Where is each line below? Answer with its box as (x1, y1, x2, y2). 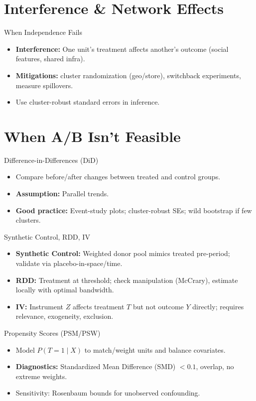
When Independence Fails (4, 27, 83, 37)
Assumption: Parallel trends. (15, 188, 109, 198)
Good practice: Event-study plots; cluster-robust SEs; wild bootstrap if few (15, 205, 252, 215)
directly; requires (192, 301, 244, 311)
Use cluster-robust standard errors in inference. (15, 97, 160, 107)
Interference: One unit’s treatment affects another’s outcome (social (15, 43, 229, 54)
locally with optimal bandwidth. (15, 284, 114, 295)
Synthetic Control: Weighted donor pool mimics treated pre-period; (15, 248, 230, 259)
